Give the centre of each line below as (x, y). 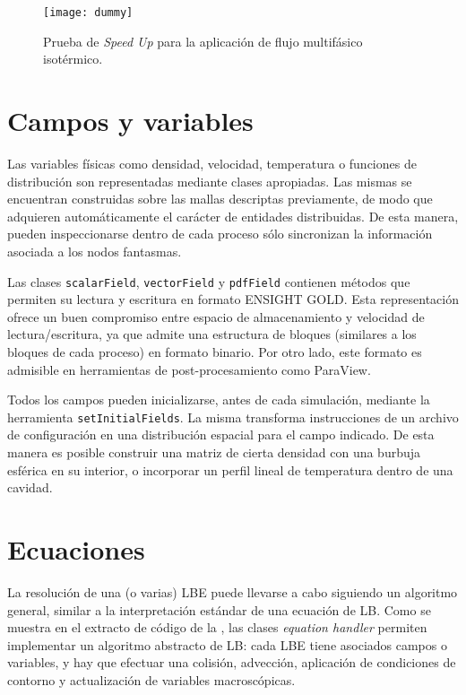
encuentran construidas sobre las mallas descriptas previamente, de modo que (220, 199)
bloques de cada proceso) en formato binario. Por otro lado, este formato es (215, 351)
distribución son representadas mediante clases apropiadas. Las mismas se (210, 181)
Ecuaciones (76, 548)
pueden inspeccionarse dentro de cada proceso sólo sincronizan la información (220, 234)
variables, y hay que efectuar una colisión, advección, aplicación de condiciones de (232, 662)
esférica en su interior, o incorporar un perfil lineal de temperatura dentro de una (230, 469)
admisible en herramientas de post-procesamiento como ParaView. (189, 369)
